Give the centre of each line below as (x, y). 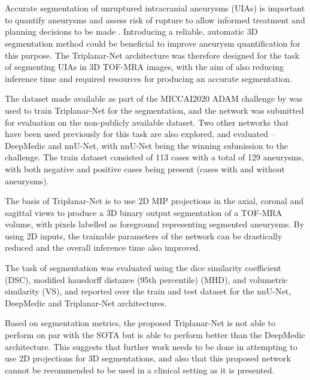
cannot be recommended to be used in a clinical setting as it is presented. (140, 370)
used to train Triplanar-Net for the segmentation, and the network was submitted (154, 110)
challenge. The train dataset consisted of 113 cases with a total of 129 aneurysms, (154, 157)
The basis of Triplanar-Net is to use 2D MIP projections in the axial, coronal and (154, 201)
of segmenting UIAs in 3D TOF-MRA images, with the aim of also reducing (145, 67)
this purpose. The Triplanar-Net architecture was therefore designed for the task (152, 55)
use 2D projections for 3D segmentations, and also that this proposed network (148, 358)
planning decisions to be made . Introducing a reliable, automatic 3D (131, 31)
